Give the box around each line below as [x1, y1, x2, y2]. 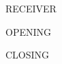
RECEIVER [5, 1, 57, 15]
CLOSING [5, 47, 50, 62]
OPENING [5, 24, 52, 39]
